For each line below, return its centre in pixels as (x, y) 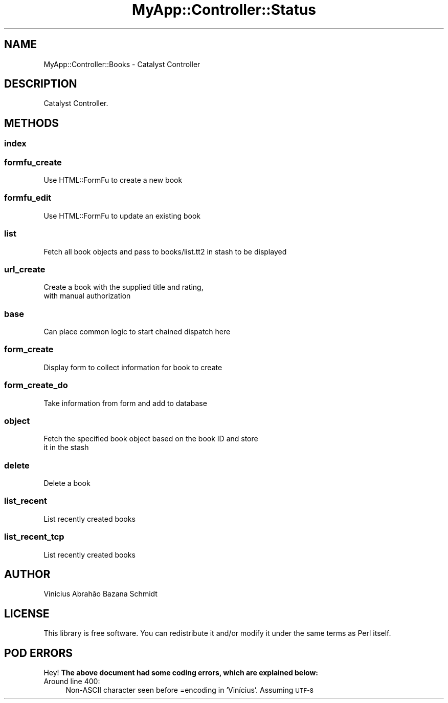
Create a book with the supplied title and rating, (124, 287)
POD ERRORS (38, 653)
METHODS (32, 123)
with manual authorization (87, 296)
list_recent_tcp (34, 537)
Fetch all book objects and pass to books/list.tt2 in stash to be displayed (165, 251)
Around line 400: (72, 681)
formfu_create (33, 162)
